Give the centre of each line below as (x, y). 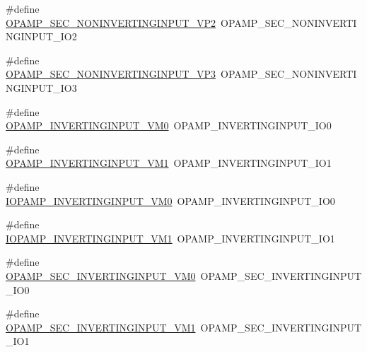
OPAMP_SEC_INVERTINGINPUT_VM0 (101, 275)
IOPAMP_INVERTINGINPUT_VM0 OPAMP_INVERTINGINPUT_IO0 (170, 200)
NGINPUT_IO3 (41, 87)
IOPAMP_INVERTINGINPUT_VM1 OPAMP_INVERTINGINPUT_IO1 (170, 238)
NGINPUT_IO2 (41, 36)
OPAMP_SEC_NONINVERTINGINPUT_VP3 (111, 74)
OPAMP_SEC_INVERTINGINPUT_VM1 (101, 327)
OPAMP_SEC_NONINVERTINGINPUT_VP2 (111, 22)
